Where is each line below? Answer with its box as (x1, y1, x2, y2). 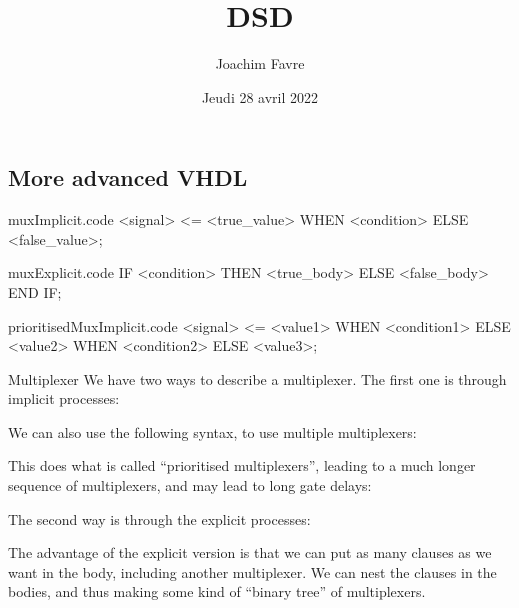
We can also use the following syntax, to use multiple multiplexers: (8, 421, 417, 442)
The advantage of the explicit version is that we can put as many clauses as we (8, 542, 492, 563)
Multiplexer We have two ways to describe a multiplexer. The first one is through (8, 368, 507, 389)
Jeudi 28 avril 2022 (201, 86, 319, 107)
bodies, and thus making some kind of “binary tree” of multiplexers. (8, 581, 426, 602)
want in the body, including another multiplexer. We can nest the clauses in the (8, 561, 497, 582)
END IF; (8, 281, 62, 302)
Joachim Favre (215, 53, 305, 74)
